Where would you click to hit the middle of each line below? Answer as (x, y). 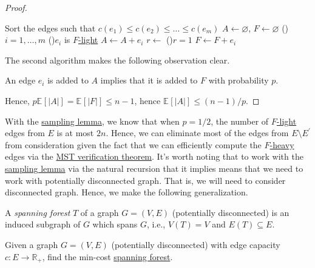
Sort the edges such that (50, 28)
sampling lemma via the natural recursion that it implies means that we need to (154, 168)
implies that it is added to (149, 80)
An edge (20, 80)
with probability (239, 80)
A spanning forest (38, 212)
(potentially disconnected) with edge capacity (196, 244)
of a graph (100, 212)
